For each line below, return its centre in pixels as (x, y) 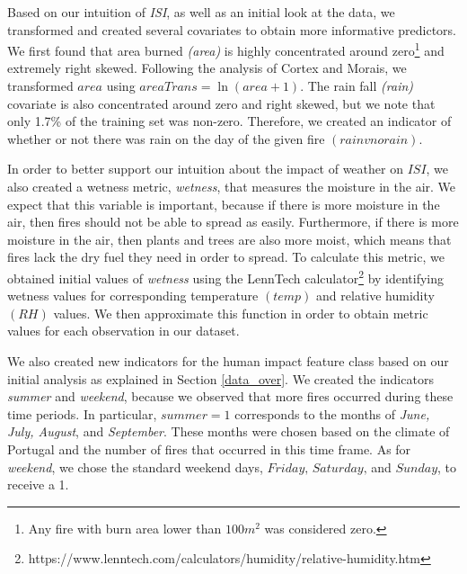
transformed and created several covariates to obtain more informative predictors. (232, 29)
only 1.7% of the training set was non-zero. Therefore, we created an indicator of (229, 121)
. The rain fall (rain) (357, 86)
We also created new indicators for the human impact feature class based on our (228, 361)
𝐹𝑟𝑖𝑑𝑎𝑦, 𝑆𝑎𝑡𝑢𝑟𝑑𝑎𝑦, (317, 468)
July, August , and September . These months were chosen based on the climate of (229, 431)
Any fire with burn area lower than (125, 528)
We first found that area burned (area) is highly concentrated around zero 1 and (226, 49)
